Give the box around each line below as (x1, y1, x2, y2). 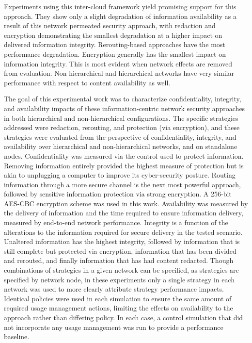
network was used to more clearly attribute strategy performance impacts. (4, 284, 224, 294)
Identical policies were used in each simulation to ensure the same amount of (4, 293, 232, 303)
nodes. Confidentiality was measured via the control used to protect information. (4, 150, 244, 161)
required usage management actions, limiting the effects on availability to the (4, 303, 233, 313)
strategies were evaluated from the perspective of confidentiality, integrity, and (4, 131, 236, 142)
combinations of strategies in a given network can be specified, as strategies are (4, 265, 239, 275)
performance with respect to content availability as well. (4, 77, 171, 87)
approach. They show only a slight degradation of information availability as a (4, 11, 236, 21)
